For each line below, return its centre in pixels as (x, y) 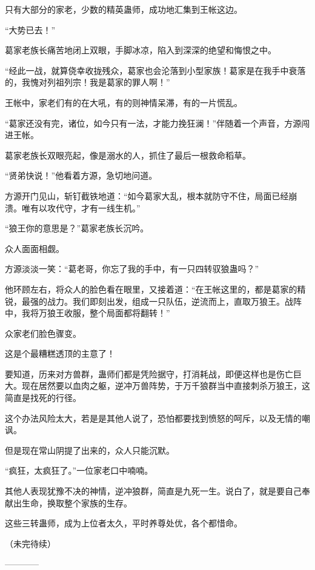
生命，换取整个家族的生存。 (77, 502)
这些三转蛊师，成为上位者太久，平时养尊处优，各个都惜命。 (124, 523)
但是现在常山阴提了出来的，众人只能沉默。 (90, 450)
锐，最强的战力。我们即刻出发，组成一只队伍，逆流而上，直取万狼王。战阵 (153, 301)
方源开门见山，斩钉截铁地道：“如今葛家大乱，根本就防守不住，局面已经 (147, 195)
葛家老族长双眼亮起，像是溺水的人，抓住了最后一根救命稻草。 (128, 155)
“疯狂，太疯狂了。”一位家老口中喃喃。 (79, 470)
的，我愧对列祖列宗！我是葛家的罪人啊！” (88, 82)
